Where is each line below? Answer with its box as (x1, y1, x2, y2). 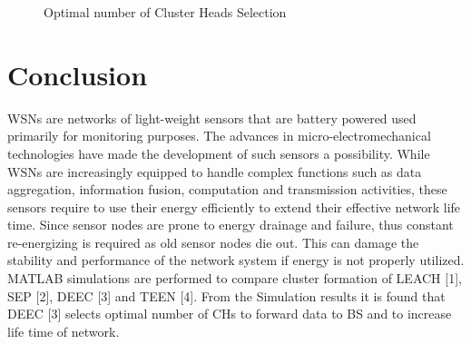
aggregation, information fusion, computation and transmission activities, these (7, 180, 447, 199)
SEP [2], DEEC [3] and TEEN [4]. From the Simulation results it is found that (7, 286, 446, 305)
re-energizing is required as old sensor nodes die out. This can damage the (7, 232, 419, 251)
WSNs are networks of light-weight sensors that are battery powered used (7, 108, 417, 127)
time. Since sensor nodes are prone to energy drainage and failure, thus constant (7, 215, 454, 234)
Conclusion (7, 55, 148, 93)
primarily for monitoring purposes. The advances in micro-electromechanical (7, 126, 431, 145)
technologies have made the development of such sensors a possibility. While (7, 143, 430, 162)
